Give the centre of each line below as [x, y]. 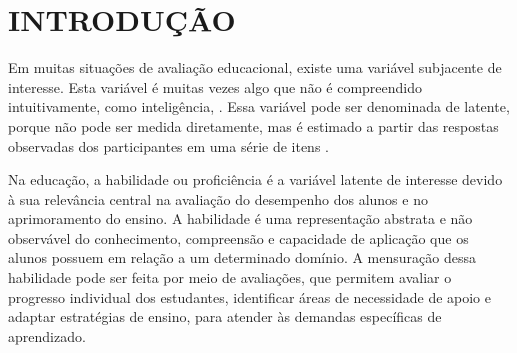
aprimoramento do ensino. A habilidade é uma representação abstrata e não [240, 218]
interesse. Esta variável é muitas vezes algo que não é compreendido [215, 86]
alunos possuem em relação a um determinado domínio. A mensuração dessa [242, 257]
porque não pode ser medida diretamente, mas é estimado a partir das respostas [253, 125]
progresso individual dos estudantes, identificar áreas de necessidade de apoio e [249, 296]
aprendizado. [47, 335]
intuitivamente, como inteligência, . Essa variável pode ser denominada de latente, [259, 106]
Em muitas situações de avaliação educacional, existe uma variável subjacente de [255, 67]
